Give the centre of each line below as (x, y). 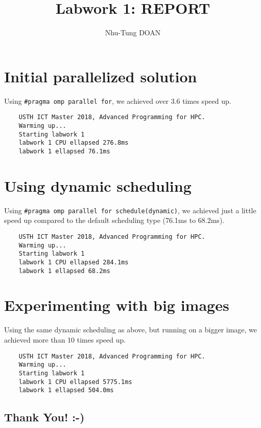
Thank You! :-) (44, 417)
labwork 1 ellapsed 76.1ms (64, 151)
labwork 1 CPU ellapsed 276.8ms (74, 143)
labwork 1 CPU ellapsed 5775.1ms (75, 382)
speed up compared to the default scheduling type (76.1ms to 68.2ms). (114, 220)
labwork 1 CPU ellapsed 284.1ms (74, 262)
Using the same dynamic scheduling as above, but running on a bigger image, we (131, 330)
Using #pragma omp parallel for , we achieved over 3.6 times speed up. (118, 100)
